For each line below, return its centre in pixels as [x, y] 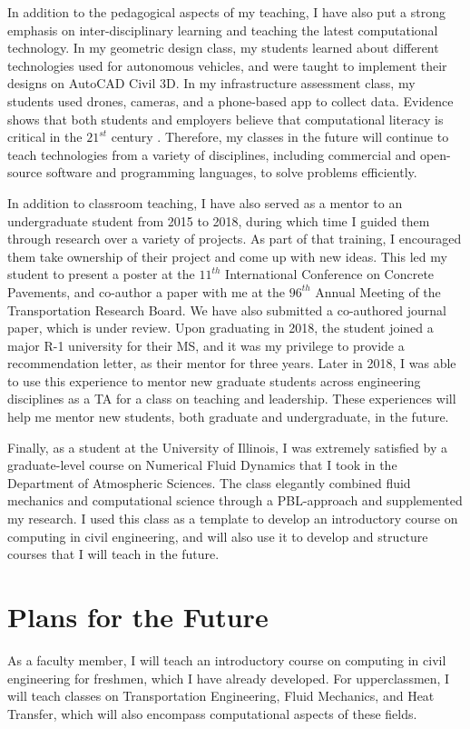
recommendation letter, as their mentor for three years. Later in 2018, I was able [232, 363]
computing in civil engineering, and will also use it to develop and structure [218, 536]
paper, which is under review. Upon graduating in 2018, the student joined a [220, 328]
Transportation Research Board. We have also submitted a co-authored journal [227, 310]
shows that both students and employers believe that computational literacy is [225, 119]
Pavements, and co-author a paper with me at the [146, 291]
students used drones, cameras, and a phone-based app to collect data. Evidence [230, 100]
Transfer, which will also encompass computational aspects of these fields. [212, 713]
